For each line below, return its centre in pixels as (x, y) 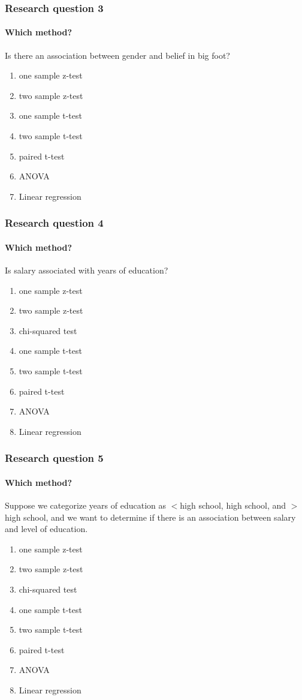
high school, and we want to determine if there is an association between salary (150, 517)
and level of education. (46, 529)
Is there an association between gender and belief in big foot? (117, 55)
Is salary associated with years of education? (87, 270)
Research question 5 (54, 458)
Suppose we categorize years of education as (85, 505)
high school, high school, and (233, 505)
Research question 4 (54, 223)
